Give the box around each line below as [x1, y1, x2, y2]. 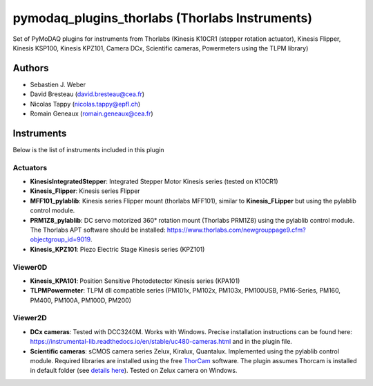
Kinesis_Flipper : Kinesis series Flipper [30, 187, 141, 195]
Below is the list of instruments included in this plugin [12, 145, 165, 154]
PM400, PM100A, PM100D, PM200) [30, 296, 131, 304]
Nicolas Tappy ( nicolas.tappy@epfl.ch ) [30, 100, 141, 108]
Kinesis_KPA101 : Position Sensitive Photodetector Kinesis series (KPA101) [30, 277, 240, 285]
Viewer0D [12, 262, 48, 272]
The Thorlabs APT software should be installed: [30, 226, 166, 235]
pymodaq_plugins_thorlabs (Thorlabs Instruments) [12, 10, 313, 26]
